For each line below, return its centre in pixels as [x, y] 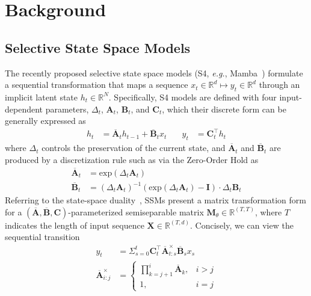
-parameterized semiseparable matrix [136, 211]
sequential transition [42, 237]
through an [279, 85]
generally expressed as [45, 121]
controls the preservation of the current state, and [134, 148]
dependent [24, 109]
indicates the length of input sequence [75, 225]
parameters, [67, 109]
